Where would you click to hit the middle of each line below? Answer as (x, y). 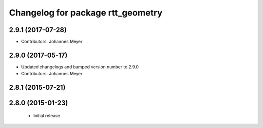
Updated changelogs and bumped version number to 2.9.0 (80, 67)
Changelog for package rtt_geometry (86, 13)
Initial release (47, 115)
